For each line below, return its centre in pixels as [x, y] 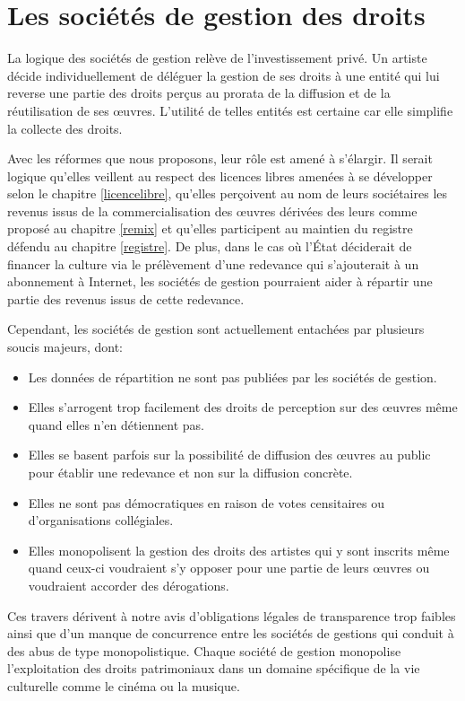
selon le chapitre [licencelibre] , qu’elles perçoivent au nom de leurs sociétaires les [228, 193]
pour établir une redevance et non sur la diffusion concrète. [190, 472]
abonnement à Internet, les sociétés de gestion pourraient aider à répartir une [220, 281]
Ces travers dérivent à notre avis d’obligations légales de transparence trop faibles [232, 615]
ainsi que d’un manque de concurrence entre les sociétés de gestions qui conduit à [231, 633]
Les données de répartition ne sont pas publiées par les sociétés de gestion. [232, 377]
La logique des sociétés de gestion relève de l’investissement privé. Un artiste [217, 58]
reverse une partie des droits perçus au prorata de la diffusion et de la [199, 93]
